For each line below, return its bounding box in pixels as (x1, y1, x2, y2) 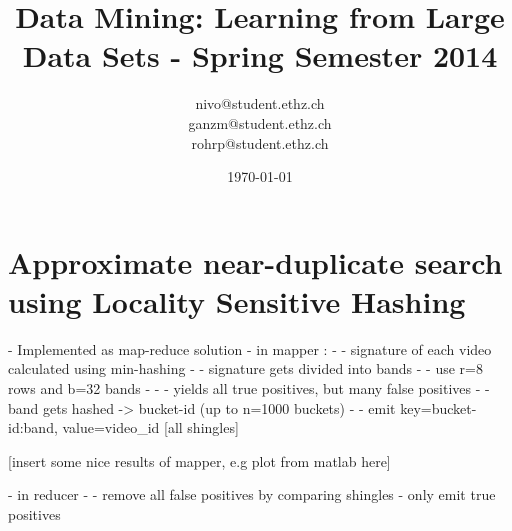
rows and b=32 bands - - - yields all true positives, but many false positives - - (8, 378, 490, 398)
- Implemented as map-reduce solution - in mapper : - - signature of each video (8, 338, 492, 359)
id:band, (8, 417, 58, 438)
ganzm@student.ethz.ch (188, 112, 332, 133)
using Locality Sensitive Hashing (8, 280, 466, 321)
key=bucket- (400, 397, 477, 418)
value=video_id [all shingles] (62, 417, 239, 438)
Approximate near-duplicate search (8, 241, 503, 282)
